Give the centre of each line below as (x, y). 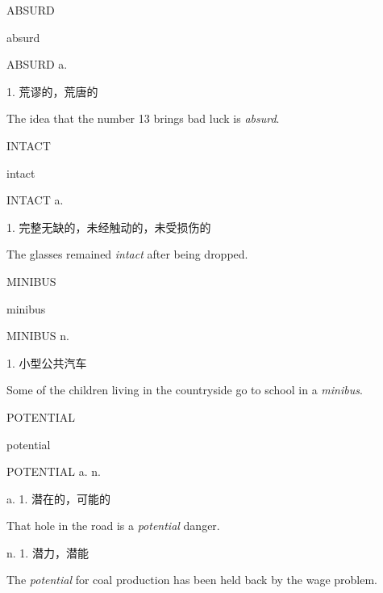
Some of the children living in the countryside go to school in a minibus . (185, 390)
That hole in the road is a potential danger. (113, 526)
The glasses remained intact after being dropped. (127, 254)
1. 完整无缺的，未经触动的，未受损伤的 (109, 227)
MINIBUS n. (38, 336)
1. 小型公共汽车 (47, 362)
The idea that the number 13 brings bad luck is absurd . (143, 118)
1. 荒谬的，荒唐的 (52, 91)
